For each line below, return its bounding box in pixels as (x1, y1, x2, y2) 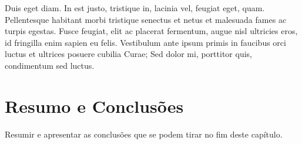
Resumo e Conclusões (5, 93, 184, 118)
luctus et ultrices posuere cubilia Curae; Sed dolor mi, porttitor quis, (5, 48, 252, 60)
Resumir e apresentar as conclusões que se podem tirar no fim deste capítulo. (5, 128, 283, 140)
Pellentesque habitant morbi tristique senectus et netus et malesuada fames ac (5, 13, 287, 25)
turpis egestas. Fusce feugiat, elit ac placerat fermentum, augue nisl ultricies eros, (5, 25, 298, 37)
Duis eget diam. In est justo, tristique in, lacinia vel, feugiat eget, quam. (5, 2, 265, 14)
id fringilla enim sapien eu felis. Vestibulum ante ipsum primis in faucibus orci (5, 36, 286, 48)
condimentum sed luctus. (5, 59, 95, 71)
